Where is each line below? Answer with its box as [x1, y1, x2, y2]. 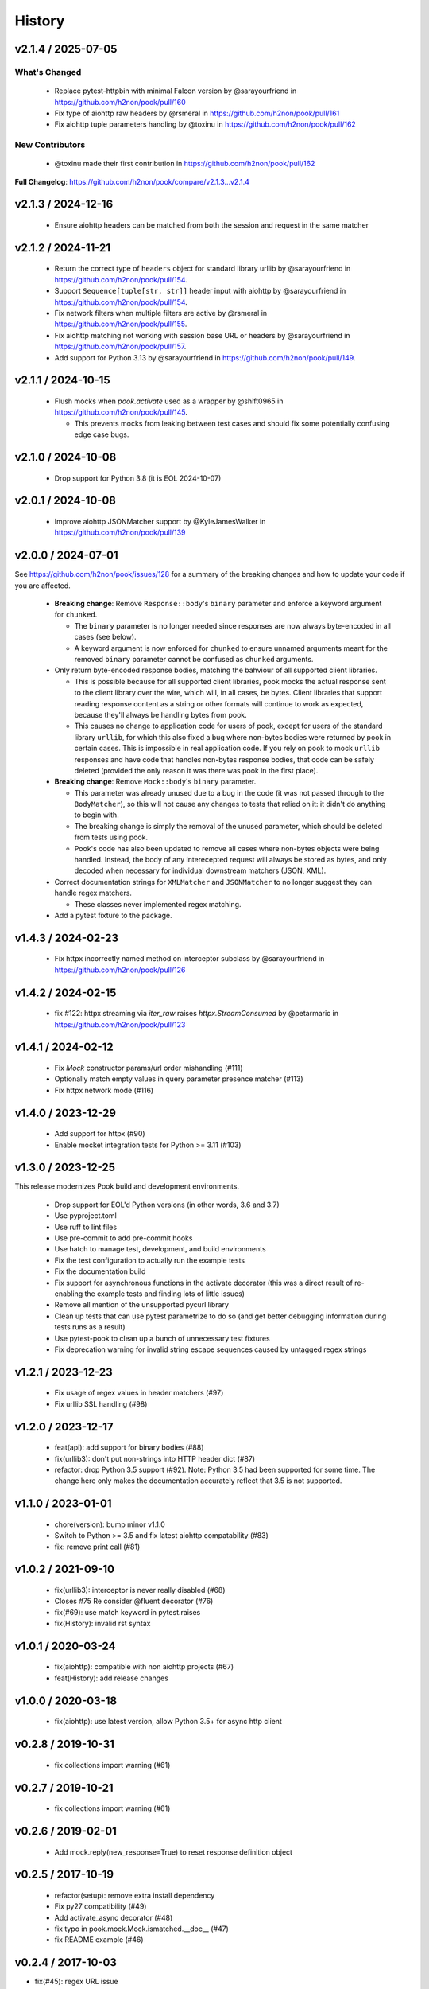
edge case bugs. [74, 430, 129, 439]
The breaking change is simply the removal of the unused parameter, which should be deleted [74, 821, 383, 831]
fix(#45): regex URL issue [34, 1977, 118, 1987]
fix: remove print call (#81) [54, 1542, 141, 1551]
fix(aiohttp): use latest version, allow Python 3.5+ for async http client [54, 1717, 282, 1726]
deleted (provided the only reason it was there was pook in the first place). [74, 765, 319, 775]
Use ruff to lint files [54, 1222, 118, 1232]
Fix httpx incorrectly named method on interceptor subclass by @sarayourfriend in [54, 954, 325, 963]
